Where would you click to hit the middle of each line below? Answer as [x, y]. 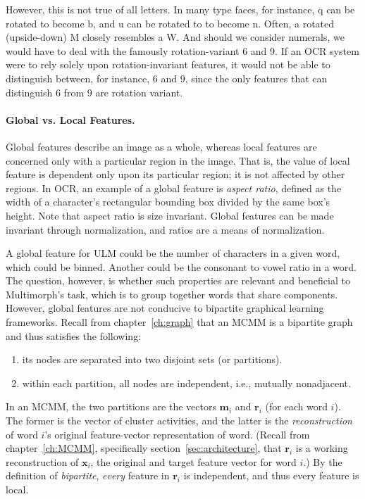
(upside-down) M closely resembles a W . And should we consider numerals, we [175, 37]
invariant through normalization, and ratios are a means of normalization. [165, 229]
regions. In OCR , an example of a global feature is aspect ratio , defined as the [174, 188]
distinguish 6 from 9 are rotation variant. [94, 92]
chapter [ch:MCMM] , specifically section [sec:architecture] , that [144, 448]
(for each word [296, 406]
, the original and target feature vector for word [193, 461]
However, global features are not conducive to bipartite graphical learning [165, 308]
